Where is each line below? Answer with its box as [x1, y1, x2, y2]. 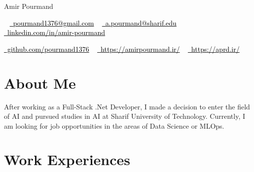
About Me [4, 72, 76, 93]
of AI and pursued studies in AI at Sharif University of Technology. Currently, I [4, 111, 246, 121]
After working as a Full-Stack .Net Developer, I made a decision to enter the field [4, 101, 250, 111]
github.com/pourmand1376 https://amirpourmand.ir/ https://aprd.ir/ [7, 43, 240, 54]
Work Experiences [4, 149, 131, 170]
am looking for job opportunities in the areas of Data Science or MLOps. [4, 120, 224, 131]
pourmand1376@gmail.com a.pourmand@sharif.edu [13, 17, 177, 28]
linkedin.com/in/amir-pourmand [7, 27, 106, 37]
